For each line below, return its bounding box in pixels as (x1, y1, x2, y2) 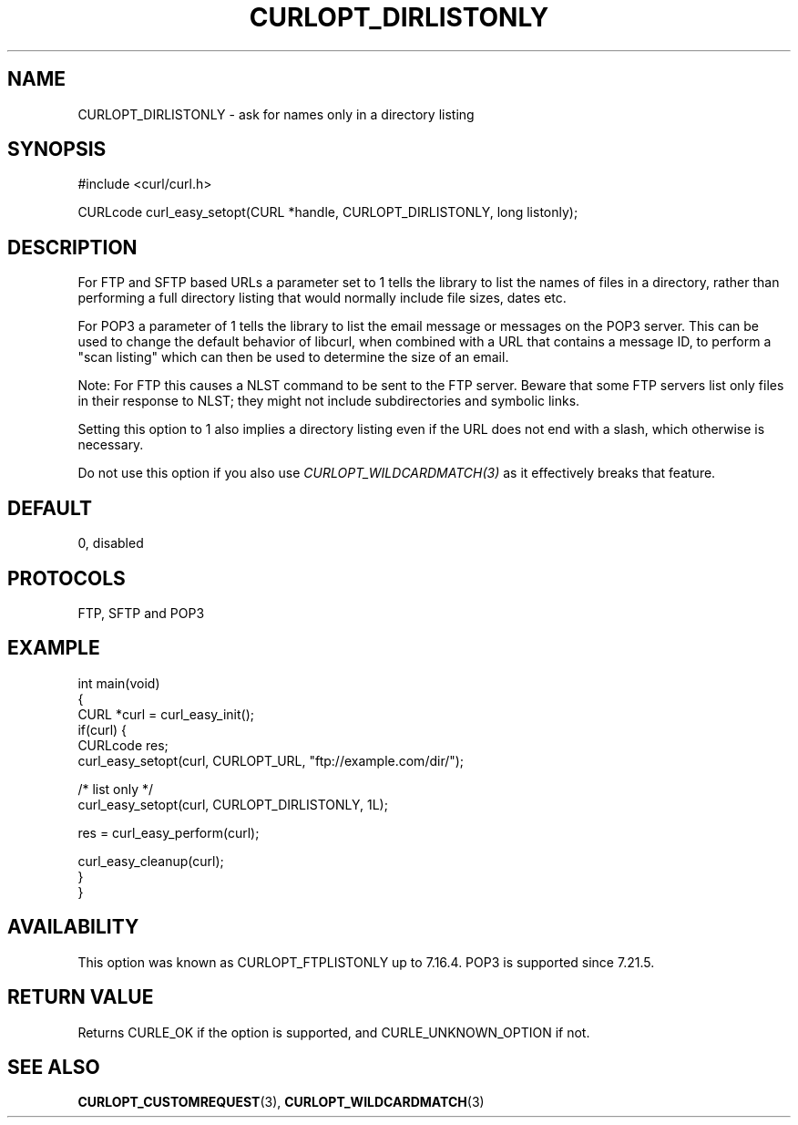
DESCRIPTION (7, 235, 138, 259)
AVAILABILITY (7, 915, 139, 939)
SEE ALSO (7, 1055, 100, 1079)
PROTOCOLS (7, 566, 126, 590)
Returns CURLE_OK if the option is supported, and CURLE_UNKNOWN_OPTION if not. (77, 1024, 590, 1040)
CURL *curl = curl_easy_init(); (77, 706, 254, 722)
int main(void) (77, 675, 160, 691)
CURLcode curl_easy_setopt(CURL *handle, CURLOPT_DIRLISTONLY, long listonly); (77, 204, 578, 221)
